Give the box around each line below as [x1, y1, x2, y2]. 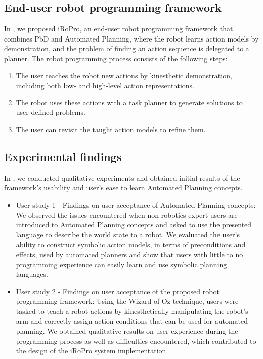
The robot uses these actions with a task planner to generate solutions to [16, 97, 243, 107]
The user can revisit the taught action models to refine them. [16, 124, 206, 134]
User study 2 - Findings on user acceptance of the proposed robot [16, 286, 220, 296]
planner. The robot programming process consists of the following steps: [4, 53, 228, 63]
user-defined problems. [16, 107, 85, 117]
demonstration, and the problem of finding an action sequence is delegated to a [4, 43, 249, 54]
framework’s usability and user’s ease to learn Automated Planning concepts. [4, 182, 243, 193]
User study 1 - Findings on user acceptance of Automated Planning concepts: [16, 199, 256, 210]
